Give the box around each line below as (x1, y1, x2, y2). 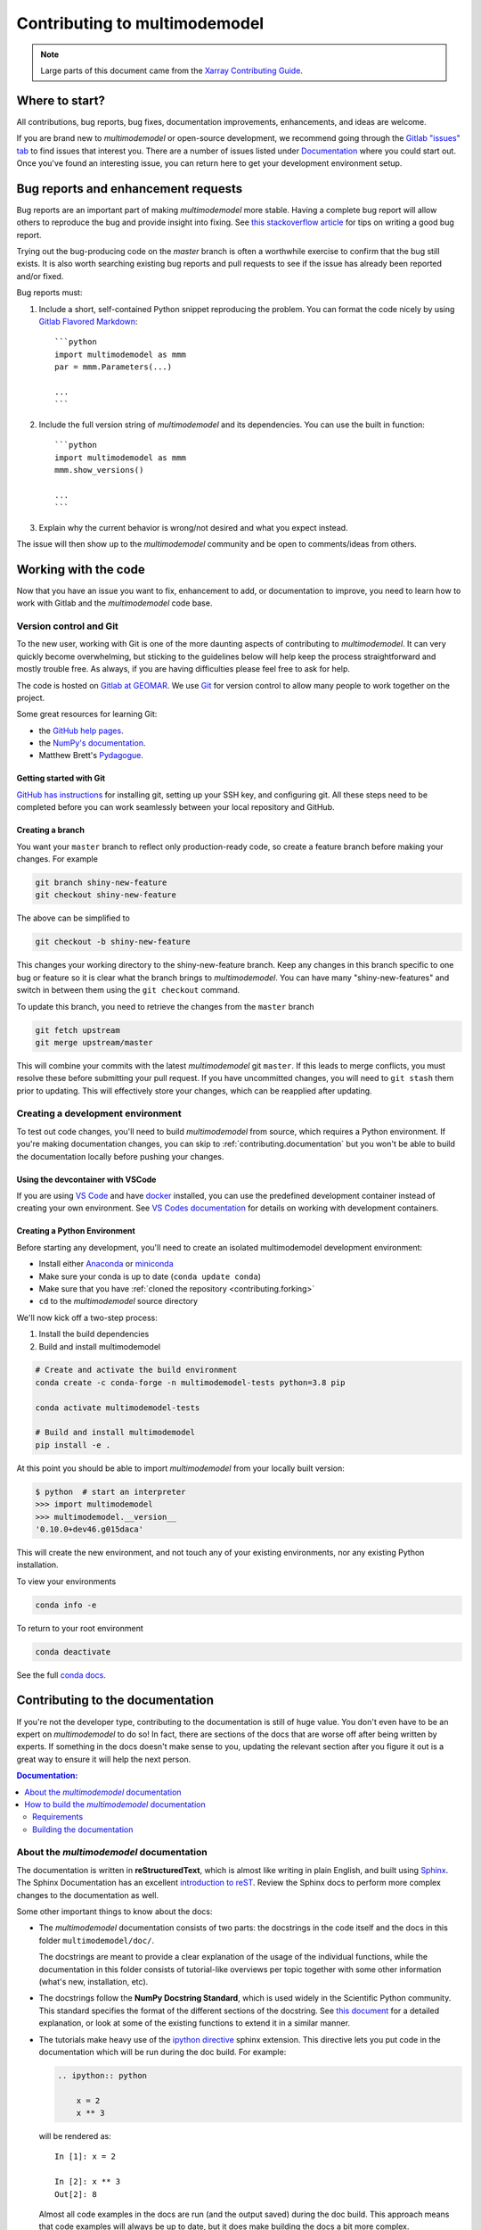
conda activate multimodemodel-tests (35, 1402, 200, 1413)
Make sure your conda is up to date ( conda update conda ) (38, 1271, 262, 1282)
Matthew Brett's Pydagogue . (38, 750, 144, 761)
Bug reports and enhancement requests (16, 181, 243, 196)
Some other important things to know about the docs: (16, 1906, 213, 1917)
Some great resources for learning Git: (16, 709, 158, 720)
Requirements (32, 1812, 84, 1822)
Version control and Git (16, 620, 119, 632)
